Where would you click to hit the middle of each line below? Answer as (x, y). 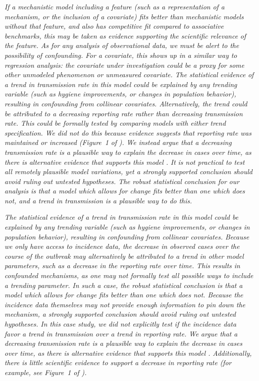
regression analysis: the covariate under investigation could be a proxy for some (125, 65)
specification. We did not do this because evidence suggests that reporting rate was (128, 132)
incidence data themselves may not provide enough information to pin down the (125, 304)
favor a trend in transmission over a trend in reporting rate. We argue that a (121, 333)
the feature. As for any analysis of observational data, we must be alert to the (122, 45)
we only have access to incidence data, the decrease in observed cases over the (122, 246)
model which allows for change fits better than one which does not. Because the (124, 295)
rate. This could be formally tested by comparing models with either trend (115, 123)
